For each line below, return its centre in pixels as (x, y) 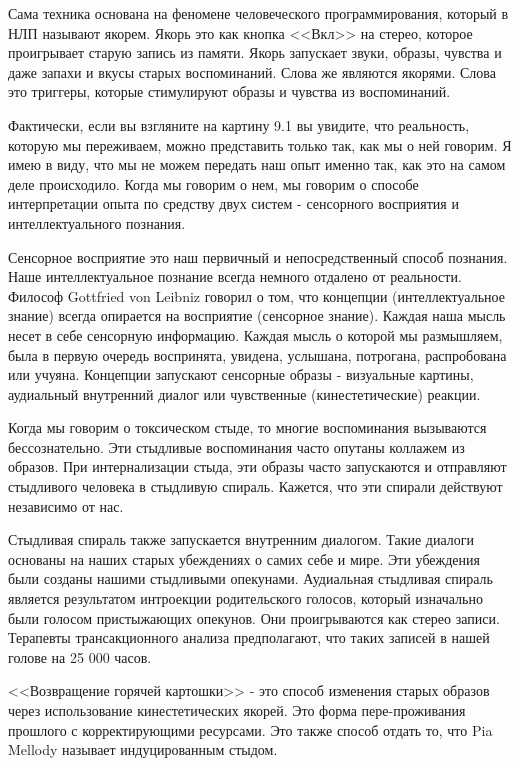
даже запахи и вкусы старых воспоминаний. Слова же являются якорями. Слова (252, 71)
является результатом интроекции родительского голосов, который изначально (245, 598)
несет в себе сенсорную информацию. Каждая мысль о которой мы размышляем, (255, 334)
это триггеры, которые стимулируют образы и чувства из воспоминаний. (229, 91)
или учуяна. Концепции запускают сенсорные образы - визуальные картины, (241, 374)
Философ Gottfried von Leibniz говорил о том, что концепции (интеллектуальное (256, 295)
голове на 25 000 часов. (80, 656)
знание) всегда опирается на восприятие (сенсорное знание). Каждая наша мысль (257, 315)
